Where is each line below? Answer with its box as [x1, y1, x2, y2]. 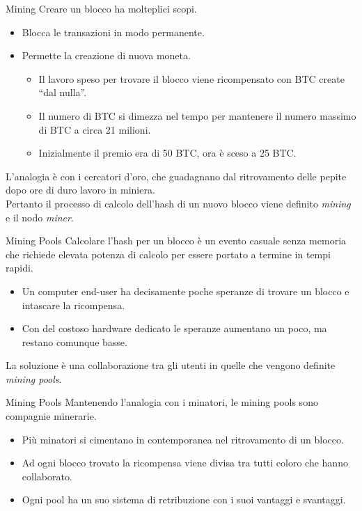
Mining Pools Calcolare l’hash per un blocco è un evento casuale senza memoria [6, 233, 347, 248]
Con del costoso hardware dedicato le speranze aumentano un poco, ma [22, 321, 327, 336]
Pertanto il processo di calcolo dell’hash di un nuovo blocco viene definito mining [6, 196, 351, 210]
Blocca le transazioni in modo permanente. [22, 24, 205, 39]
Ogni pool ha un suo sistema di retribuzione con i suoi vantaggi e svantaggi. [22, 492, 346, 507]
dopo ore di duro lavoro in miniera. [6, 182, 155, 197]
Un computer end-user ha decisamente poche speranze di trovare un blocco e [22, 283, 349, 298]
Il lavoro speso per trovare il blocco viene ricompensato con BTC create [38, 71, 345, 86]
